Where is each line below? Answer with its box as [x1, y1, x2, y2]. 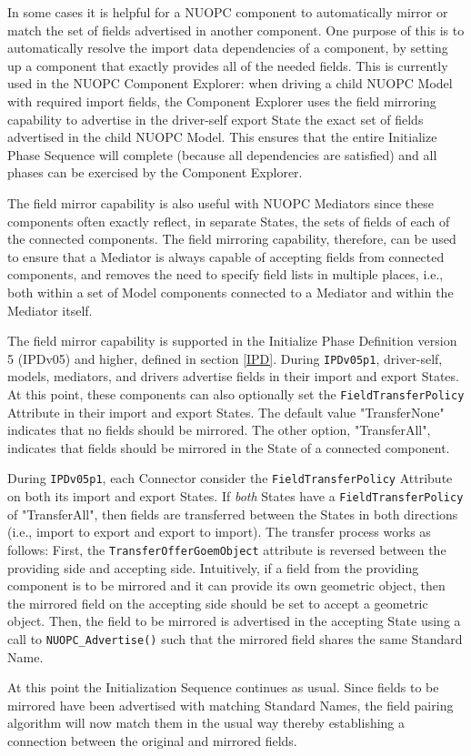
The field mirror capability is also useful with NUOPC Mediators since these [7, 193, 435, 212]
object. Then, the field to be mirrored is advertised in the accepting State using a [7, 611, 461, 630]
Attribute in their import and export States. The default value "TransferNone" [7, 402, 445, 421]
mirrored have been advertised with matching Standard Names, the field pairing [7, 695, 454, 714]
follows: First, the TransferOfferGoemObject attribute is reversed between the [7, 539, 446, 559]
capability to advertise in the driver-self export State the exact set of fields [7, 109, 424, 128]
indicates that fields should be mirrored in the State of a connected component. [7, 438, 450, 457]
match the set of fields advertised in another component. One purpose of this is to [7, 20, 465, 39]
